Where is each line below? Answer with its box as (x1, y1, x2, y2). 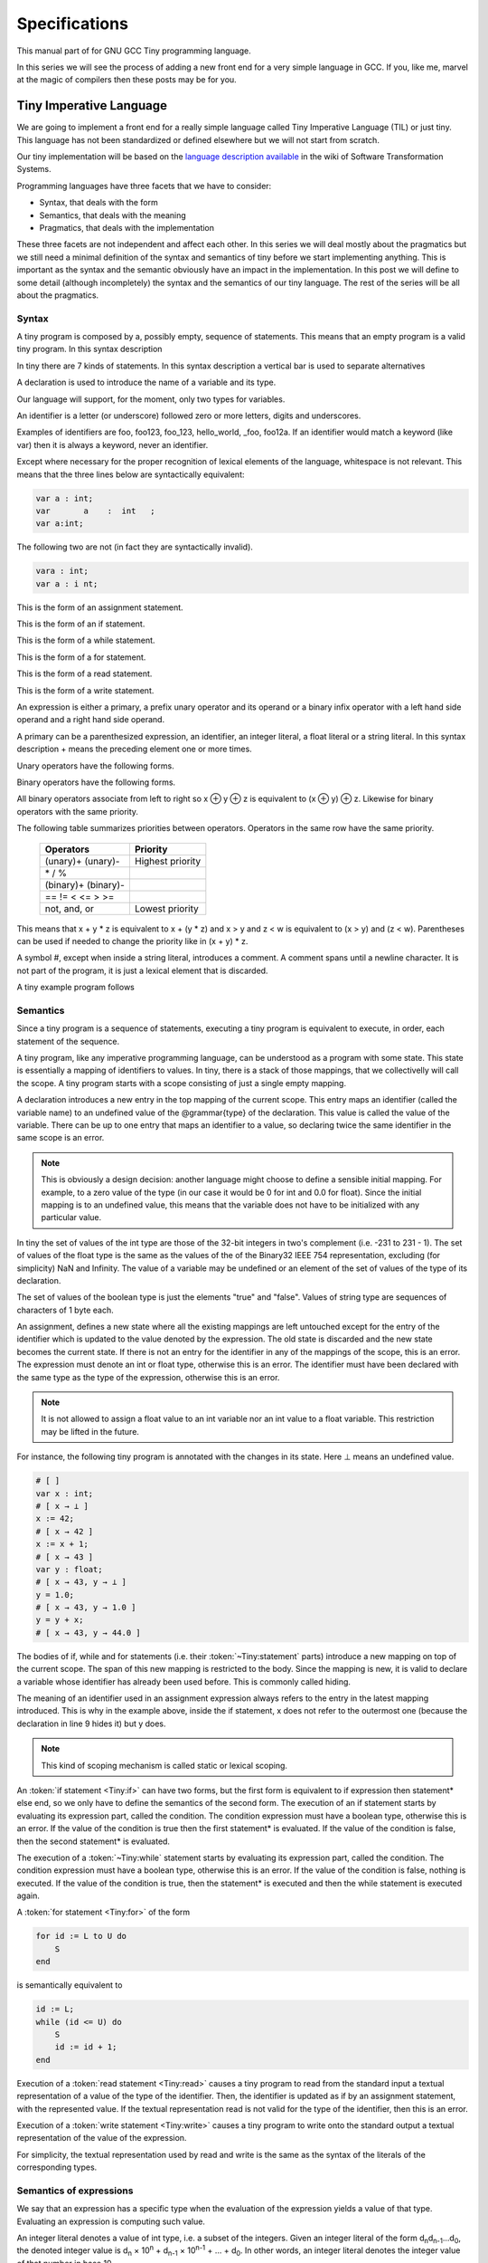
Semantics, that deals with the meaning (39, 209, 187, 221)
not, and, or (44, 902, 95, 914)
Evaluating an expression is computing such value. (16, 2216, 205, 2227)
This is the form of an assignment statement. (16, 602, 184, 613)
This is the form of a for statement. (16, 652, 146, 663)
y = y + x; (35, 1615, 84, 1625)
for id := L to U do (35, 1931, 127, 1942)
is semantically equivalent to (16, 1980, 123, 1991)
